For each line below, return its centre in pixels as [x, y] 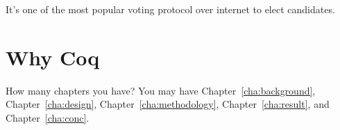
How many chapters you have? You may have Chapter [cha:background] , [161, 90]
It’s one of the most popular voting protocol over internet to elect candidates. [170, 9]
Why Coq [53, 57]
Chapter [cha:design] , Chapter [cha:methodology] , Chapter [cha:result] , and [168, 104]
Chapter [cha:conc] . [48, 117]
